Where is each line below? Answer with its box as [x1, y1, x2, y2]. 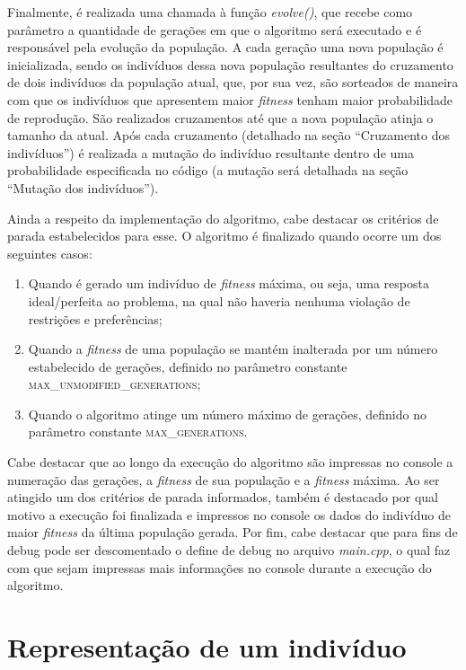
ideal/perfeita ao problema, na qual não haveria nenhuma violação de [28, 291, 410, 310]
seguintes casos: [7, 243, 92, 262]
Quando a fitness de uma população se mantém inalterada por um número [28, 339, 438, 358]
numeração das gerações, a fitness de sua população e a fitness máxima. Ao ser [7, 470, 440, 489]
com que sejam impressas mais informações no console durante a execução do [7, 558, 432, 577]
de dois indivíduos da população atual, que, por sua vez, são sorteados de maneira [7, 73, 459, 92]
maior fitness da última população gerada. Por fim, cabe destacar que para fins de [7, 523, 458, 542]
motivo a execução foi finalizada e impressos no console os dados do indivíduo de [7, 505, 451, 524]
